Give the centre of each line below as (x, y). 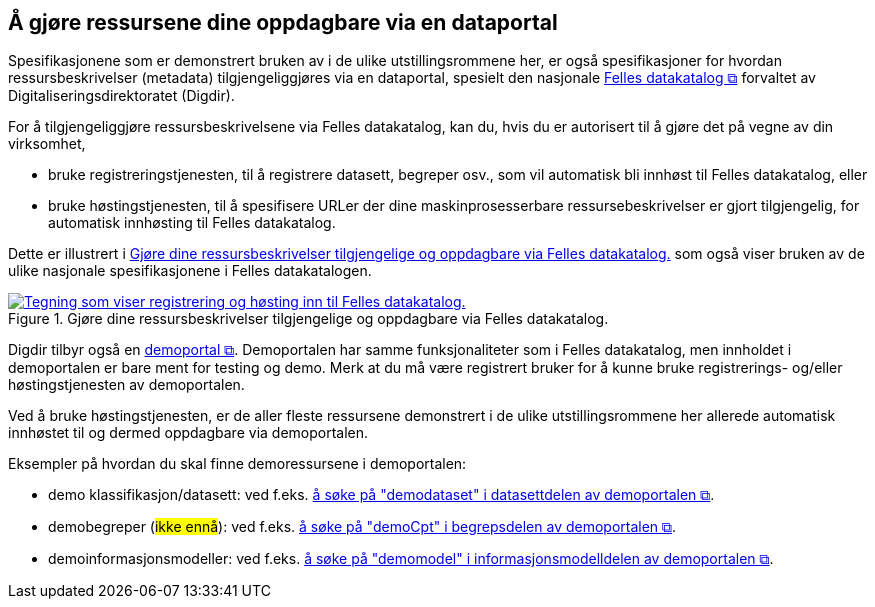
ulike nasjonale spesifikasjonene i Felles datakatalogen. (190, 271)
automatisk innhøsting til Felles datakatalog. (192, 223)
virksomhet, (47, 144)
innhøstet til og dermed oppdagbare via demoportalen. (188, 433)
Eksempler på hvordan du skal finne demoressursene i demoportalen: (237, 464)
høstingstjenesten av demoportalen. (126, 385)
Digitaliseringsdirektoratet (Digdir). (121, 96)
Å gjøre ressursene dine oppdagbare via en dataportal (283, 22)
